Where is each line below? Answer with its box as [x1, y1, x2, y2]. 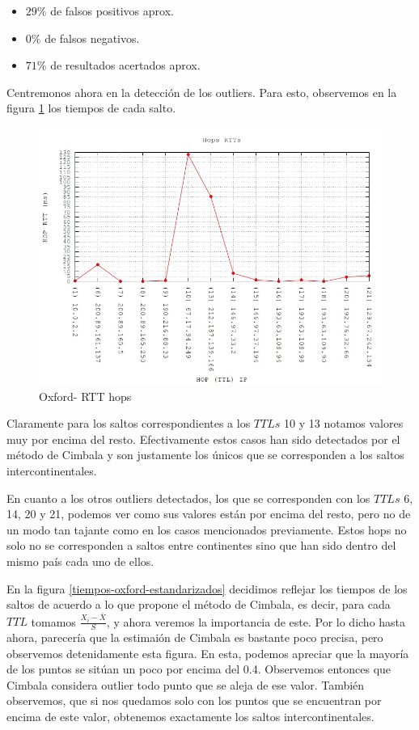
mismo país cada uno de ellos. [6, 552, 154, 569]
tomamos [31, 613, 76, 630]
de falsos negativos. [44, 29, 140, 46]
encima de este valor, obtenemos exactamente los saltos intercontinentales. [6, 708, 375, 724]
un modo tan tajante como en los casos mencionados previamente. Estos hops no [6, 521, 407, 538]
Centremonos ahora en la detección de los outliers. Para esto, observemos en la [6, 83, 397, 100]
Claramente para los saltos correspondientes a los [6, 415, 251, 432]
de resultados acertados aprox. [50, 57, 201, 74]
